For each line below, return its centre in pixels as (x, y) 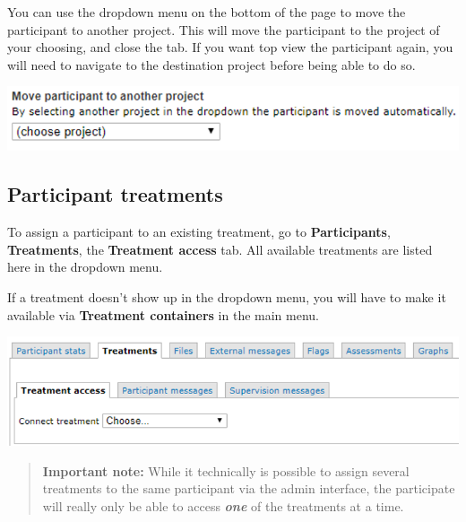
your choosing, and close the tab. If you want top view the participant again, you (230, 47)
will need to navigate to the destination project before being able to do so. (211, 64)
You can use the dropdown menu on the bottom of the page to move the (207, 12)
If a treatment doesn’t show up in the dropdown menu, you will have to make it (227, 296)
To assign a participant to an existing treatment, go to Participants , (199, 232)
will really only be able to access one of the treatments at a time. (223, 505)
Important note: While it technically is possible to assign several (226, 470)
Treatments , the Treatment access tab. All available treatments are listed (220, 249)
